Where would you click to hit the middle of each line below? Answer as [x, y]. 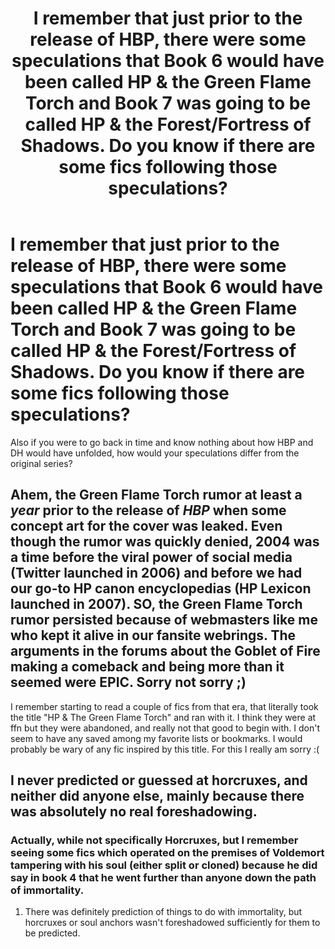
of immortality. [47, 890]
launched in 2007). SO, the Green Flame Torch [156, 604]
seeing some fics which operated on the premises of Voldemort [167, 853]
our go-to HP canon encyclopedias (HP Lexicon [161, 588]
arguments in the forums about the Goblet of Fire [165, 651]
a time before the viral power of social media [151, 557]
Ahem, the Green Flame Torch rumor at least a [156, 495]
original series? [41, 463]
